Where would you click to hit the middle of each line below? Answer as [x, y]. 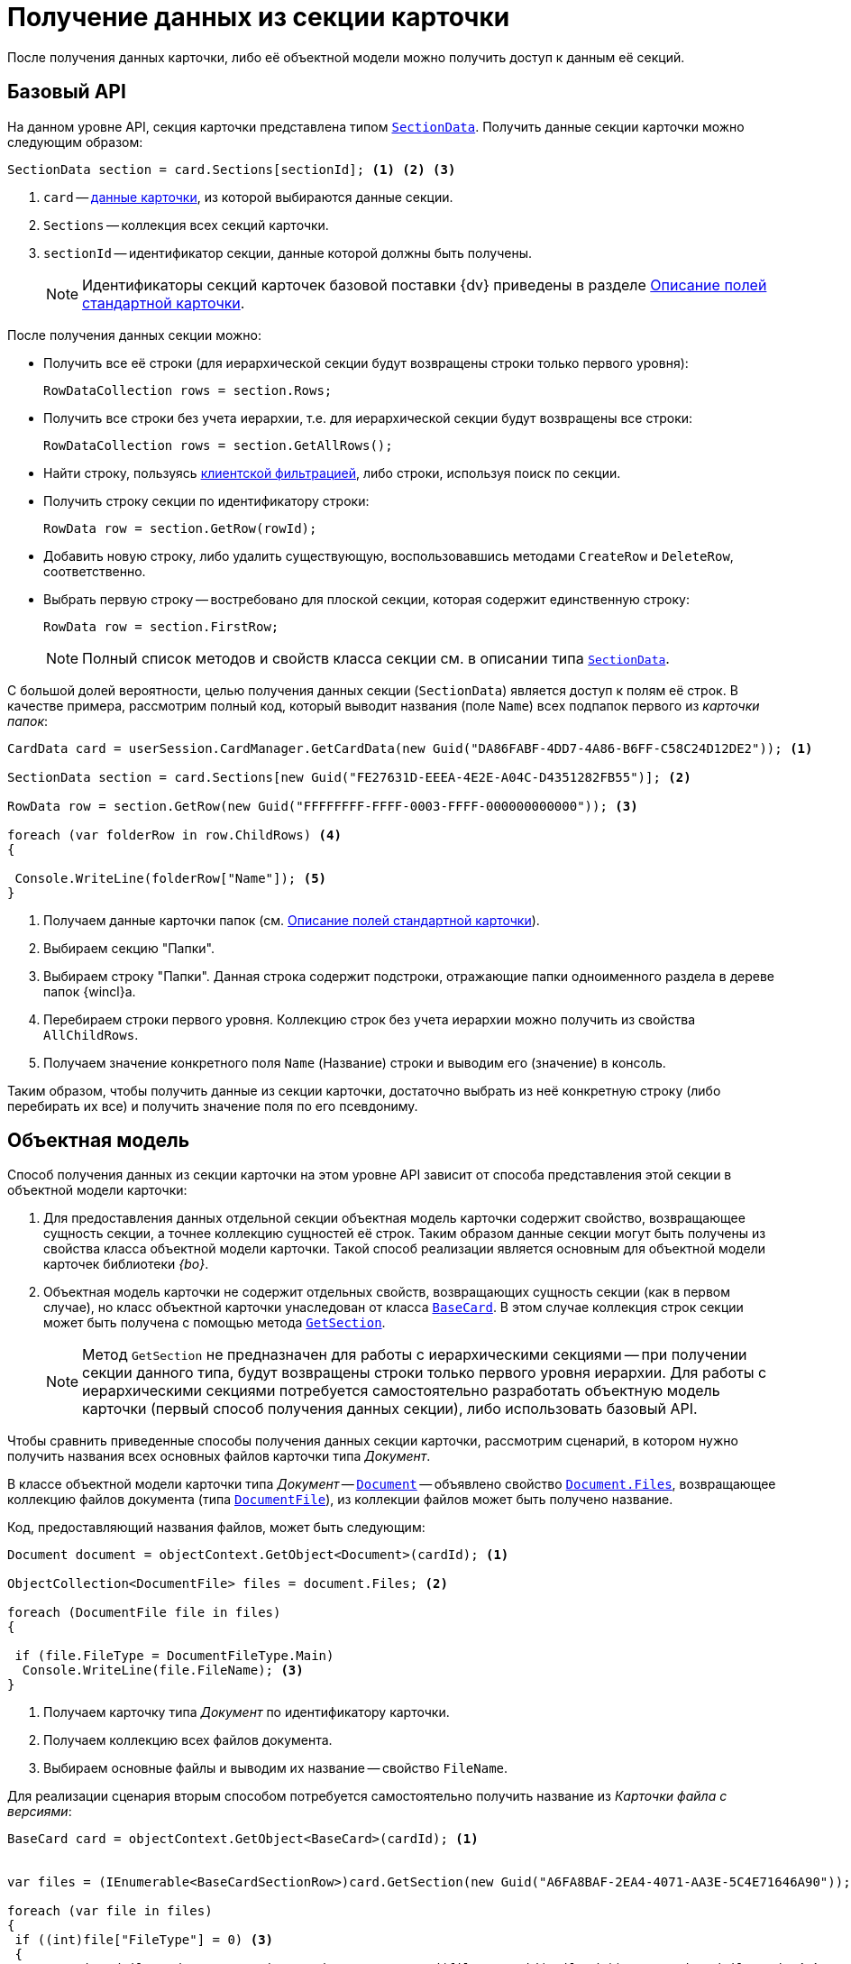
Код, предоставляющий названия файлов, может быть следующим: [216, 1528]
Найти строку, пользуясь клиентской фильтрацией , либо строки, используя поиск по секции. [332, 473]
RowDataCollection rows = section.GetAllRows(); [218, 445]
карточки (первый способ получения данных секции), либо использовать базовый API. [390, 1409]
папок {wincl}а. [90, 991]
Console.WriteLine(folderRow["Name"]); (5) [171, 878]
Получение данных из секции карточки [259, 17]
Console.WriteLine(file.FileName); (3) [163, 1670]
